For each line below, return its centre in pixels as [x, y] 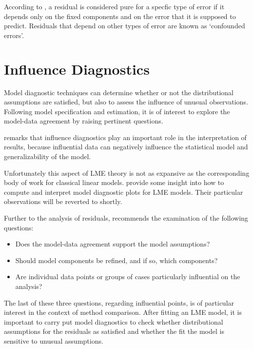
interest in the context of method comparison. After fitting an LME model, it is [123, 312]
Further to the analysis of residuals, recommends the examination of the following [126, 218]
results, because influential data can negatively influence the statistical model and [126, 147]
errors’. [14, 35]
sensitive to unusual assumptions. [54, 340]
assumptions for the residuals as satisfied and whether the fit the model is [114, 331]
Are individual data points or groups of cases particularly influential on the [128, 277]
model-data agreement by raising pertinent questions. [84, 121]
